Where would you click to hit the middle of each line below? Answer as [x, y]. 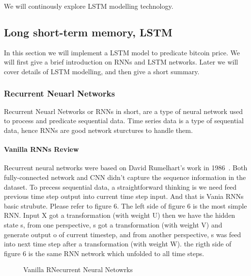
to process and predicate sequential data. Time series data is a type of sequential [124, 121]
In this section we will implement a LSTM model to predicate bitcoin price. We [122, 52]
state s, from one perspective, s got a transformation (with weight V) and [113, 224]
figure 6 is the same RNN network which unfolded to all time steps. [104, 253]
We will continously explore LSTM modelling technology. [89, 6]
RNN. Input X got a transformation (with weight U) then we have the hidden [120, 215]
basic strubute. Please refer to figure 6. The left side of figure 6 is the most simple [125, 205]
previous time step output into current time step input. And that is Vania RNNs [124, 196]
